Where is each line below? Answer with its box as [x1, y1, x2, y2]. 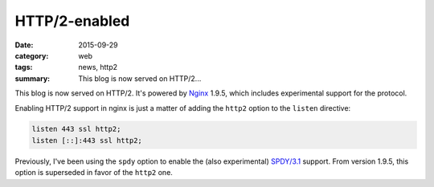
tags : [14, 63, 33, 72]
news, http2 [78, 63, 118, 72]
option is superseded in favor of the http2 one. [14, 168, 173, 177]
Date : [14, 40, 34, 50]
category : [14, 51, 49, 60]
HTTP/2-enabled [14, 12, 130, 30]
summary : [14, 73, 51, 83]
